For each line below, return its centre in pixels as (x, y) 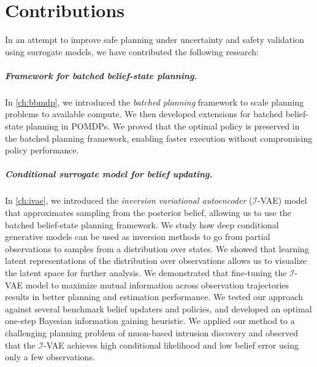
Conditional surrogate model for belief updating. (109, 174)
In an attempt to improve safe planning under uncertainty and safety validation (155, 40)
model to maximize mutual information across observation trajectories (157, 284)
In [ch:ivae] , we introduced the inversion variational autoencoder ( (129, 200)
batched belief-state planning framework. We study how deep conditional (142, 224)
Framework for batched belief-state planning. (101, 75)
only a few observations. (50, 357)
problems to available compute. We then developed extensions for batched (144, 114)
